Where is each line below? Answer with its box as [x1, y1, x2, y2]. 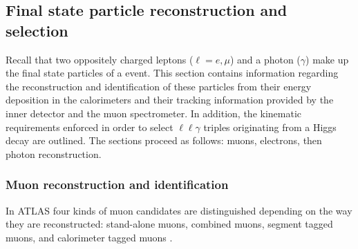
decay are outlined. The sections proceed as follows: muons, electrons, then [6, 133, 322, 148]
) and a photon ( [229, 52, 301, 66]
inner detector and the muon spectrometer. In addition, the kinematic [6, 106, 302, 120]
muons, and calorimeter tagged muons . [6, 230, 173, 244]
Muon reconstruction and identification [6, 176, 229, 193]
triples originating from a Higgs [203, 119, 337, 134]
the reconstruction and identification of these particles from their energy [6, 79, 312, 93]
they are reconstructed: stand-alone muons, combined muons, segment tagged [6, 217, 333, 231]
